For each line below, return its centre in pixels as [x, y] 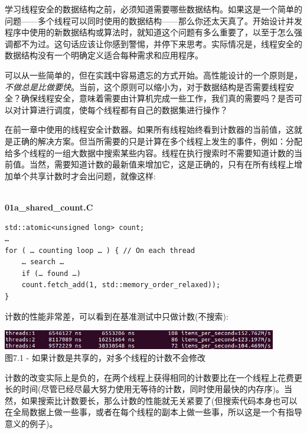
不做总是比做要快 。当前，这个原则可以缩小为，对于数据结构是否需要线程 [145, 86]
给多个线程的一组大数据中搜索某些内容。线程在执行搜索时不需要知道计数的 [149, 152]
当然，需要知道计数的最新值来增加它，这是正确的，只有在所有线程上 [161, 164]
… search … [43, 262]
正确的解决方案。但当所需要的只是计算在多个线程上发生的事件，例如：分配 [157, 141]
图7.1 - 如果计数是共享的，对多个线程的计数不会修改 [105, 357]
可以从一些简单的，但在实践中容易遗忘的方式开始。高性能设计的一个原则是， [153, 75]
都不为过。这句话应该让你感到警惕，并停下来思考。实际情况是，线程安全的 [157, 43]
